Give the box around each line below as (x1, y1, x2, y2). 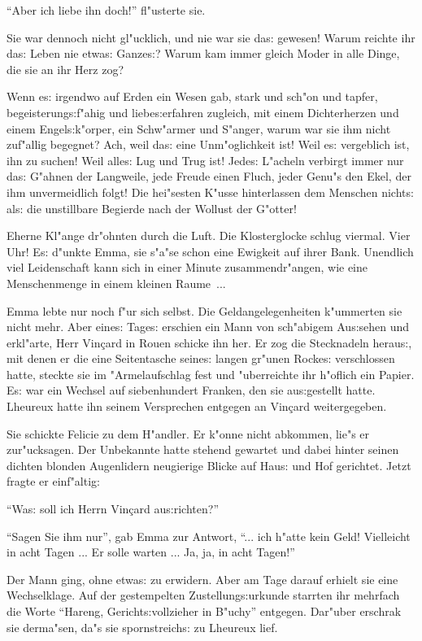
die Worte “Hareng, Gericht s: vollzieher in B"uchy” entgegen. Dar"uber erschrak (7, 603, 402, 619)
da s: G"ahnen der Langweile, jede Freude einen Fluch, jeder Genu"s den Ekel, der (7, 168, 411, 185)
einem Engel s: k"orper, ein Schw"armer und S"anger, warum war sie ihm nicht (7, 120, 391, 137)
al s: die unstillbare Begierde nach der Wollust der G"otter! (7, 199, 297, 216)
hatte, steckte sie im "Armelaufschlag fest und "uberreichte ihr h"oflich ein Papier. (7, 365, 415, 382)
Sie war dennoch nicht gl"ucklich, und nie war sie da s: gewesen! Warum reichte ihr (7, 28, 415, 46)
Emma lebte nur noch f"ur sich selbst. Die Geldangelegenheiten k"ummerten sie (7, 302, 402, 319)
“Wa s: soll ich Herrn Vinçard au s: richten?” (7, 500, 219, 517)
